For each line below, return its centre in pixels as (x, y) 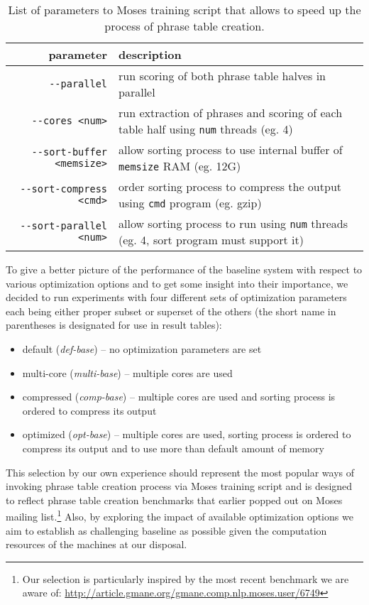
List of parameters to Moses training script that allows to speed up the (184, 10)
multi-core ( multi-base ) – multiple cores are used (127, 372)
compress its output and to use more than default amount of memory (173, 448)
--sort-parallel (64, 226)
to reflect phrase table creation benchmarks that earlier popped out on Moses (174, 500)
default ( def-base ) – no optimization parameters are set (142, 348)
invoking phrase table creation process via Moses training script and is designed (179, 486)
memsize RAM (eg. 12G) (180, 166)
